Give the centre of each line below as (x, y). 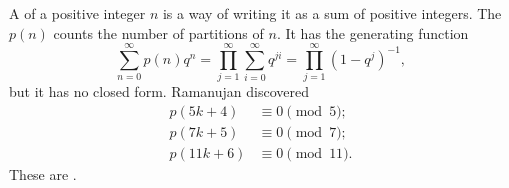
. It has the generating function (372, 32)
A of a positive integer (77, 13)
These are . (43, 174)
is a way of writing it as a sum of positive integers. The (332, 13)
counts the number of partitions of (158, 32)
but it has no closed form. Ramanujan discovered (159, 91)
